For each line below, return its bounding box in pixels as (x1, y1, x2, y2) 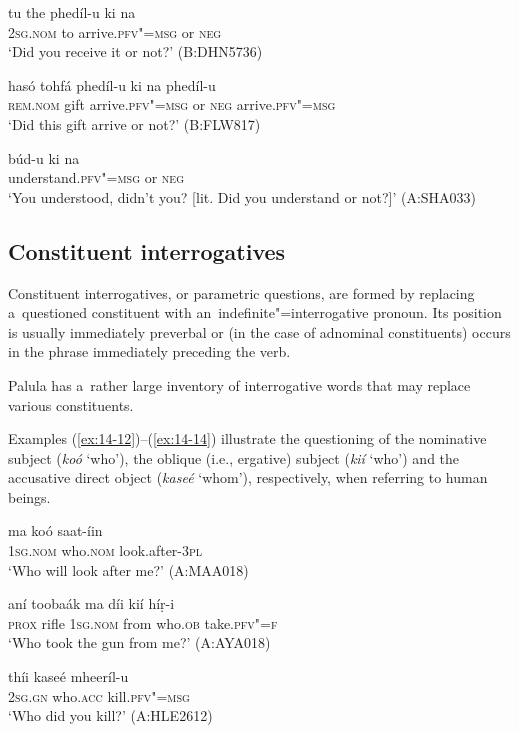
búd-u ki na (8, 147, 80, 168)
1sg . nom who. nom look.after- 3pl (8, 540, 203, 561)
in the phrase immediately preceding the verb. (8, 341, 291, 362)
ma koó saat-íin (8, 520, 103, 541)
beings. (8, 486, 51, 507)
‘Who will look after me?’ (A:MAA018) (8, 559, 249, 580)
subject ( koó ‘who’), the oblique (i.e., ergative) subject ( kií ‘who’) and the (8, 447, 460, 468)
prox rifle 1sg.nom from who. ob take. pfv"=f (8, 612, 278, 633)
